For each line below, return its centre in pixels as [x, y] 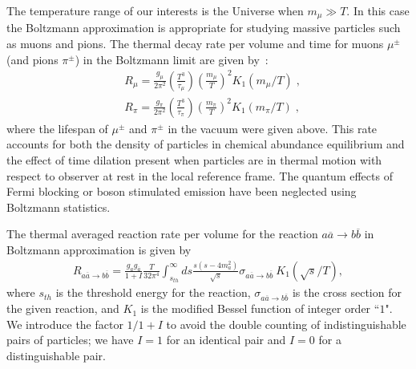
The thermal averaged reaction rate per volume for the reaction [162, 234]
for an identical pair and [226, 340]
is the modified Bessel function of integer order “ [260, 308]
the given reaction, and [63, 308]
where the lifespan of [57, 128]
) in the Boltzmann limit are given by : [172, 59]
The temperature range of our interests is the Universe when [155, 10]
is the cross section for [347, 292]
